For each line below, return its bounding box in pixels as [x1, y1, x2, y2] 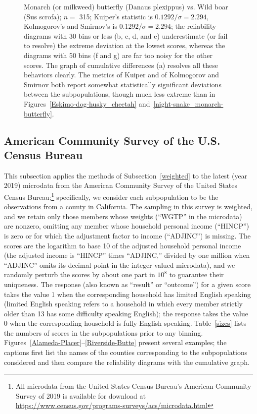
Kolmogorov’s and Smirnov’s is [24, 21, 117, 31]
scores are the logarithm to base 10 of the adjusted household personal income [4, 240, 241, 250]
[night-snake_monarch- [153, 98, 223, 109]
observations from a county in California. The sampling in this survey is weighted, [4, 201, 253, 212]
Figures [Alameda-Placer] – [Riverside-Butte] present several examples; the [4, 337, 227, 348]
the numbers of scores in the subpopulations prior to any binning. [4, 327, 203, 338]
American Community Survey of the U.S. [4, 132, 220, 148]
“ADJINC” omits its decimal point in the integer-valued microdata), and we [4, 259, 235, 270]
